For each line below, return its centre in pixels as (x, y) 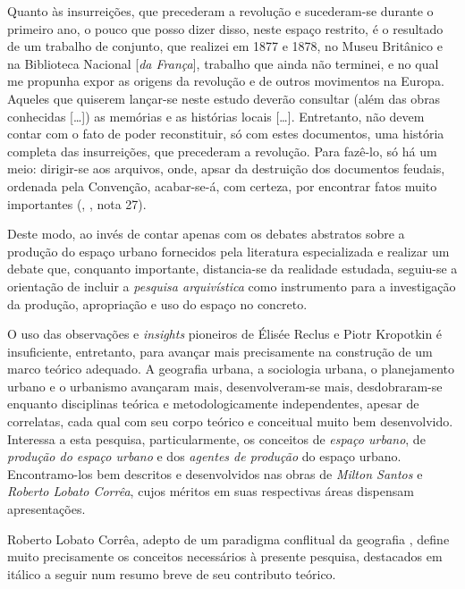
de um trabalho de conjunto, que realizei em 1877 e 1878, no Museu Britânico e (225, 46)
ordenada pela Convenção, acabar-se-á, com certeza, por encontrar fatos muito (222, 185)
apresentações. (46, 509)
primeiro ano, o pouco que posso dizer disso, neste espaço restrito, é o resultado (225, 28)
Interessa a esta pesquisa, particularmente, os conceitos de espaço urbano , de (216, 438)
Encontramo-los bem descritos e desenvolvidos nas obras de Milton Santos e (215, 473)
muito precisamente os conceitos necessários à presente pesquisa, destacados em (225, 556)
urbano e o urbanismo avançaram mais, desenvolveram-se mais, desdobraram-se (225, 386)
